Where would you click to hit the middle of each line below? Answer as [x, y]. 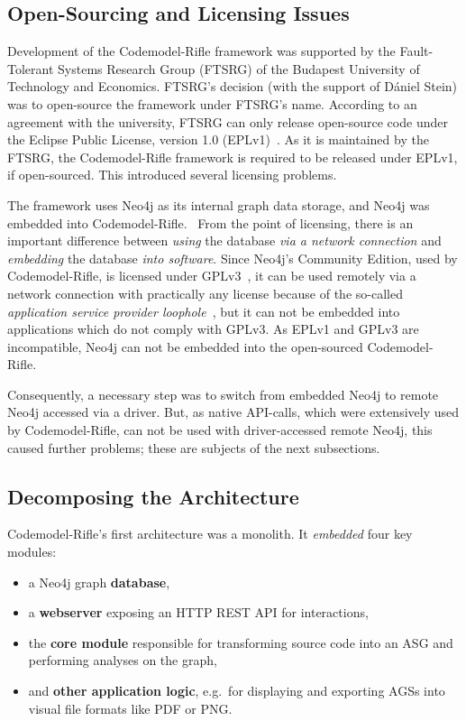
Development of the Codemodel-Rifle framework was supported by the [201, 51]
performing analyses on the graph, [123, 660]
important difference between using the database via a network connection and [224, 240]
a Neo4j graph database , [99, 582]
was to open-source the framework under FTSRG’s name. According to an [212, 103]
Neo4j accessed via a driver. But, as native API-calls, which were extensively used [233, 412]
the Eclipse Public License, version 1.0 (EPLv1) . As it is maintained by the [218, 139]
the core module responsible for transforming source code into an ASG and [241, 642]
